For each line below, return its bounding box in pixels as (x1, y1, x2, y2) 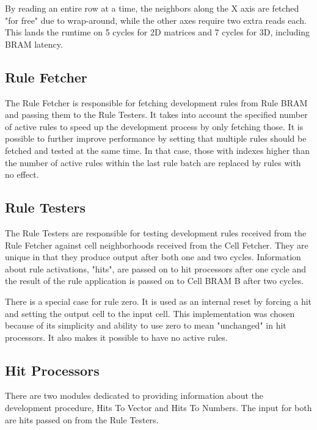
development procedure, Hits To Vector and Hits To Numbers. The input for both (5, 401, 312, 414)
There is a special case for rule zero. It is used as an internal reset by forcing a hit (5, 294, 312, 307)
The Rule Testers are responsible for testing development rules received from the (5, 226, 307, 239)
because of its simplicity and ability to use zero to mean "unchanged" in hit (5, 319, 286, 332)
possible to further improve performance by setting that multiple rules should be (5, 132, 307, 145)
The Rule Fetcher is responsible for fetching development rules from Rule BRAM (5, 96, 308, 109)
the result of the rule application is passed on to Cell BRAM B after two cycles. (5, 274, 304, 287)
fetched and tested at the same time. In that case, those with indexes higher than (5, 144, 310, 156)
